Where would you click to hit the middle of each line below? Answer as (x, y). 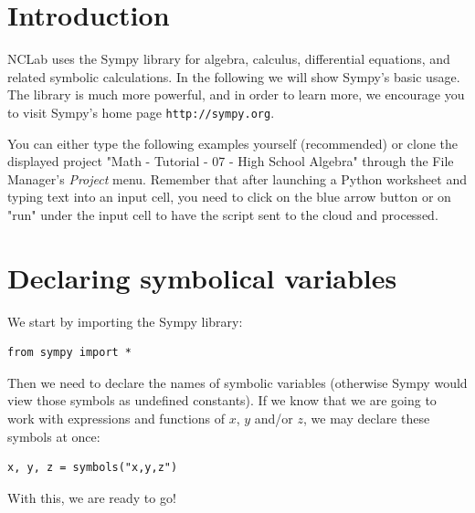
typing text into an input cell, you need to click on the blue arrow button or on (229, 197)
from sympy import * (70, 353)
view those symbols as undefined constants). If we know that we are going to (222, 400)
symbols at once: (54, 436)
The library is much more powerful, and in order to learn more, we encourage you (236, 94)
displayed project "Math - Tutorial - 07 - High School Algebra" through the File (231, 161)
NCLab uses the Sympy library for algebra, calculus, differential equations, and (229, 59)
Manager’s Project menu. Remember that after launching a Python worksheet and (237, 178)
